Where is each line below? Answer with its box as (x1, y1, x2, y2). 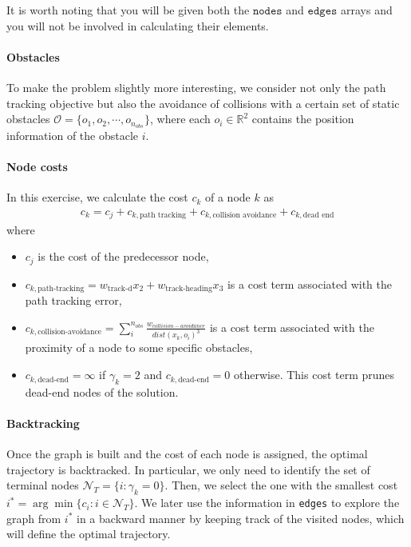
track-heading (165, 285, 212, 293)
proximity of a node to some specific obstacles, (25, 339, 253, 356)
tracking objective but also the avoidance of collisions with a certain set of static (6, 94, 400, 111)
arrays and (340, 2, 393, 18)
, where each (149, 110, 211, 127)
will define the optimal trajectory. (6, 525, 171, 542)
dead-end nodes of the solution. (25, 383, 179, 400)
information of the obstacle (6, 127, 139, 144)
